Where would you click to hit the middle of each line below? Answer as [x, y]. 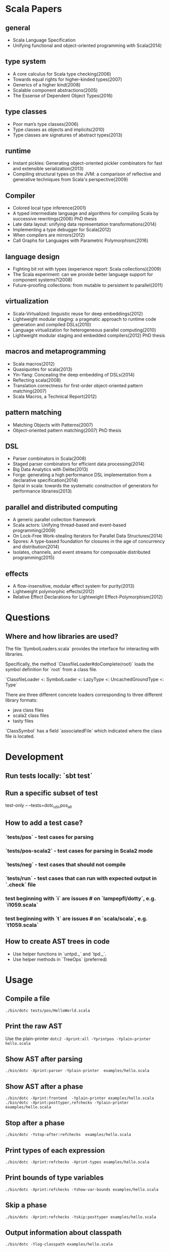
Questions [28, 618]
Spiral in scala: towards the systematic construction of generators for [85, 486]
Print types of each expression [55, 1150]
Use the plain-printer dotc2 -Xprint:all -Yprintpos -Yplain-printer [78, 1038]
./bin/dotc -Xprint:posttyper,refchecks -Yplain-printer [67, 1103]
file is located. [20, 736]
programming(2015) [33, 557]
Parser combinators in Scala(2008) [50, 459]
